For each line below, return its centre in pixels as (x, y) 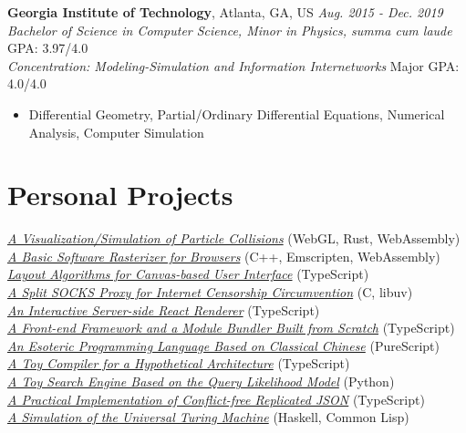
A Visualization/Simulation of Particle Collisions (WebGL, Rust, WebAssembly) (234, 238)
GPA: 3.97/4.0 (48, 48)
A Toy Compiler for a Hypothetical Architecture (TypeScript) (179, 363)
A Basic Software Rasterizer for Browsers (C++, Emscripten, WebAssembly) (224, 256)
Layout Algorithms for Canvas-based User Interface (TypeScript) (188, 274)
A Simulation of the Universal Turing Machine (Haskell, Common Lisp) (208, 417)
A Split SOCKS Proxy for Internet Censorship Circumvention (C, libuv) (210, 292)
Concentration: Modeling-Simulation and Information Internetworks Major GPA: (233, 65)
